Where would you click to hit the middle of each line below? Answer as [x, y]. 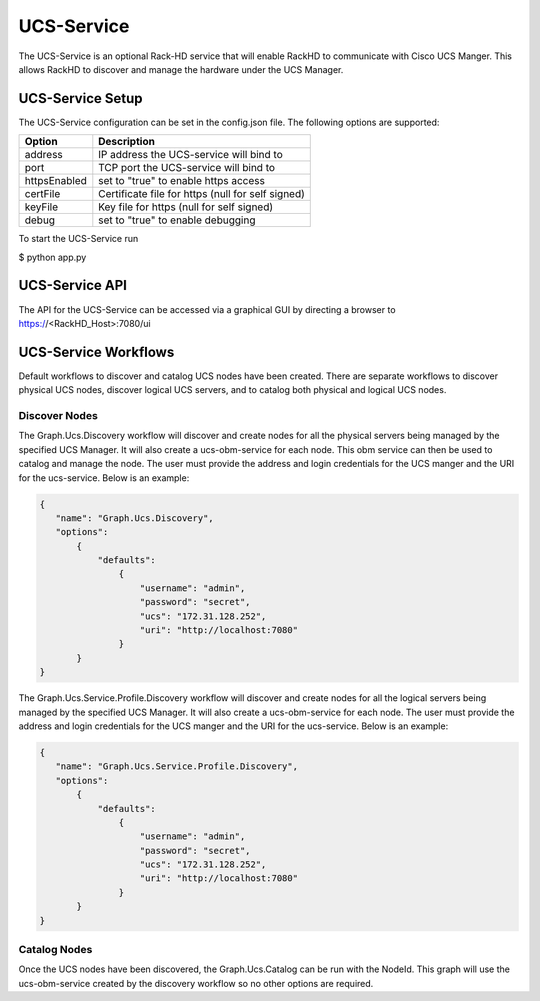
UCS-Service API [72, 285]
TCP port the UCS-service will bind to [186, 168]
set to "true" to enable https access [181, 181]
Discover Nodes [58, 415]
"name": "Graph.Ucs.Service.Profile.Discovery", [177, 766]
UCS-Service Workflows [96, 351]
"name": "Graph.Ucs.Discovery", [134, 518]
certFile [42, 194]
